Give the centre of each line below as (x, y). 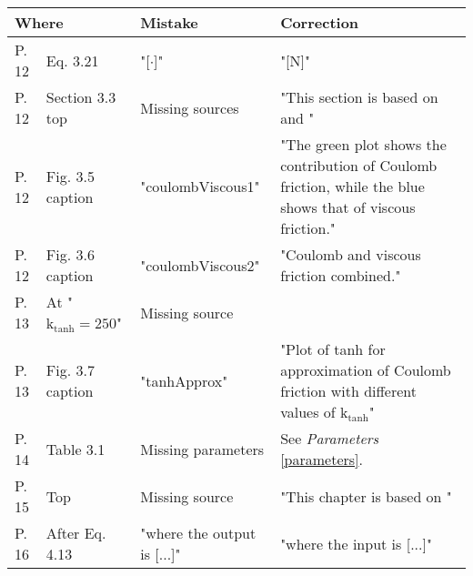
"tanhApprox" (184, 380)
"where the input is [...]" (356, 543)
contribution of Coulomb (359, 165)
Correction (320, 22)
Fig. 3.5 (70, 176)
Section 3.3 (81, 97)
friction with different (349, 391)
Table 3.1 (75, 449)
